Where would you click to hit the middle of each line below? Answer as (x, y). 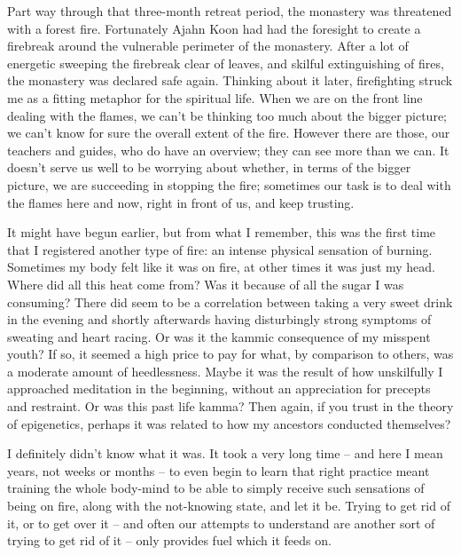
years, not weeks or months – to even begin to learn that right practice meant (219, 470)
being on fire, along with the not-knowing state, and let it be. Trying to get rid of (229, 506)
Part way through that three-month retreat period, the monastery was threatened (230, 11)
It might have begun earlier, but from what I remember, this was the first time (222, 232)
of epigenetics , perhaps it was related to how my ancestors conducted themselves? (229, 423)
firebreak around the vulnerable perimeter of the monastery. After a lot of (208, 46)
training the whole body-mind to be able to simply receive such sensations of (216, 488)
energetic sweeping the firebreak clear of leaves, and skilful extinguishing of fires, (226, 63)
